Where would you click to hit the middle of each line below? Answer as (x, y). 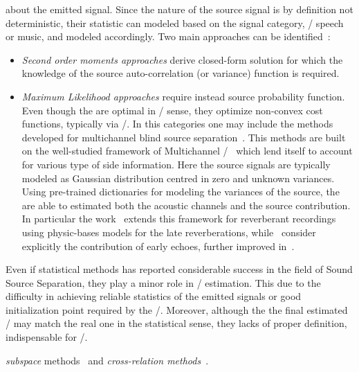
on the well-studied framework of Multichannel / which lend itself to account (187, 151)
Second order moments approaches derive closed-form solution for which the (182, 59)
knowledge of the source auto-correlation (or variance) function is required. (181, 73)
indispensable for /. (47, 337)
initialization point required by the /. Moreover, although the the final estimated (177, 309)
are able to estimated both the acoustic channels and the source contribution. (186, 205)
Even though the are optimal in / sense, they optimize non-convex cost (172, 110)
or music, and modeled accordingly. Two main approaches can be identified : (168, 36)
